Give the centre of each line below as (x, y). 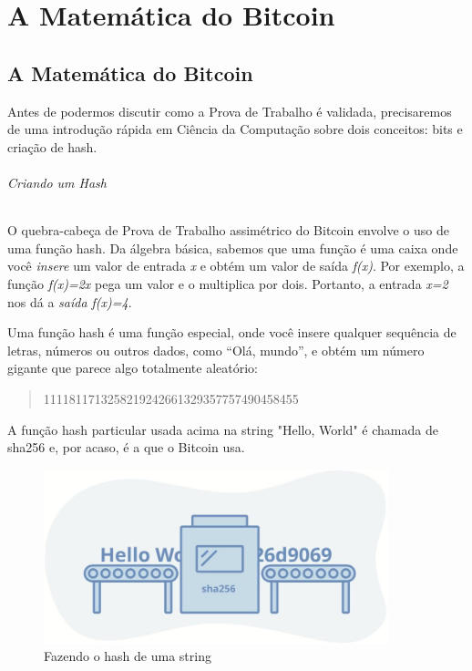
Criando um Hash (57, 182)
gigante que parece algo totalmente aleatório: (133, 368)
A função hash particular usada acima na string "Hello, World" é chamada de (223, 429)
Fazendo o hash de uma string (128, 656)
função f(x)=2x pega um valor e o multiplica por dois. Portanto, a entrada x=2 (228, 283)
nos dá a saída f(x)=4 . (70, 301)
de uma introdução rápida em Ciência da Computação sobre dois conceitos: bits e (235, 129)
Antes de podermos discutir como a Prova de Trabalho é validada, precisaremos (230, 111)
